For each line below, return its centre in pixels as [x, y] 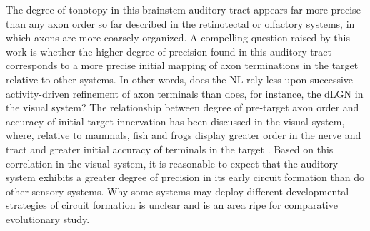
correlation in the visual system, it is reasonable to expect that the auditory [172, 163]
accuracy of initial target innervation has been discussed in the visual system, [175, 121]
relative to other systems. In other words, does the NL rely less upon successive [180, 79]
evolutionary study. [48, 219]
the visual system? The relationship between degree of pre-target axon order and [182, 107]
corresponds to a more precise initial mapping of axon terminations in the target [182, 65]
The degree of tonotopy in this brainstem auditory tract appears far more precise [183, 9]
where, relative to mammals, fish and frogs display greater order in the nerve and [184, 135]
